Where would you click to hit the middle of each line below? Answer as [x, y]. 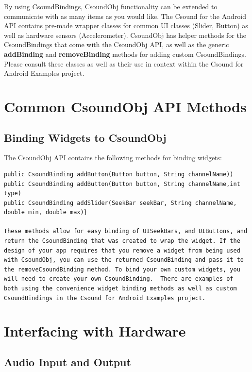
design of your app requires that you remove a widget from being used [122, 250]
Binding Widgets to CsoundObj [85, 137]
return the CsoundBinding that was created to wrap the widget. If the [122, 241]
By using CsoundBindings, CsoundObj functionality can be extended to [111, 6]
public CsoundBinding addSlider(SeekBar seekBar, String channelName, [120, 203]
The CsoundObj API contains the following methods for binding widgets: [113, 158]
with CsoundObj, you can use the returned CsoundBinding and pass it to [124, 260]
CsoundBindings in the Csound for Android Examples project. [105, 298]
